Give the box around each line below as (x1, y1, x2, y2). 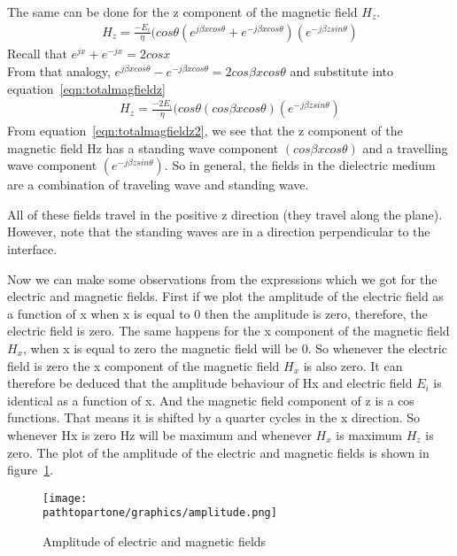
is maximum (336, 426, 403, 444)
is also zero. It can (303, 356, 403, 375)
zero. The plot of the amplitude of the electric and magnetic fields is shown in (7, 443, 430, 461)
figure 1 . (7, 460, 54, 479)
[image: (43, 491, 88, 505)
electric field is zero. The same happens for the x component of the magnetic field (7, 321, 450, 340)
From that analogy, (7, 62, 111, 81)
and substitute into (290, 62, 394, 81)
